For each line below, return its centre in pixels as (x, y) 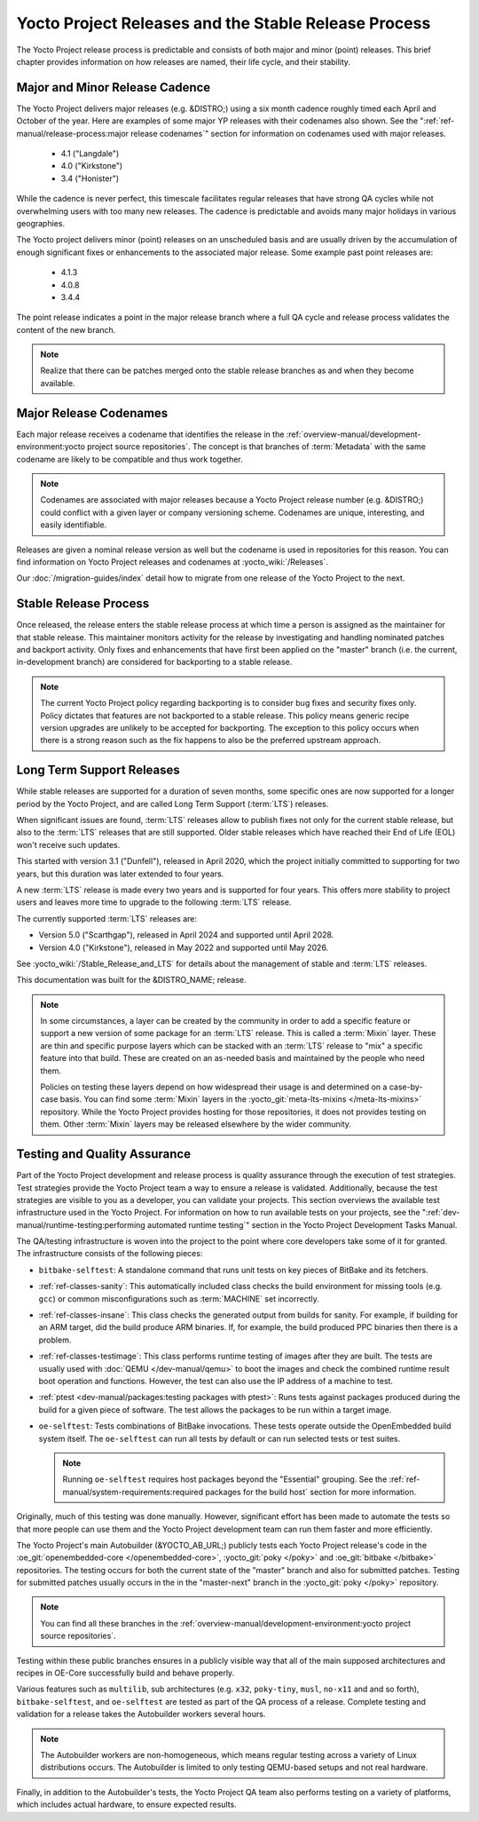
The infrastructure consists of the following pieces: (110, 1254)
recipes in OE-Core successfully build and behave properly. (126, 1673)
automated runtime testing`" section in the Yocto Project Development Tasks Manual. (302, 1224)
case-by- (406, 1087)
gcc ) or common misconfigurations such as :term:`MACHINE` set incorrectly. (179, 1298)
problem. (55, 1340)
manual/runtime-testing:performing (81, 1224)
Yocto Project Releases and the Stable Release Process (224, 23)
